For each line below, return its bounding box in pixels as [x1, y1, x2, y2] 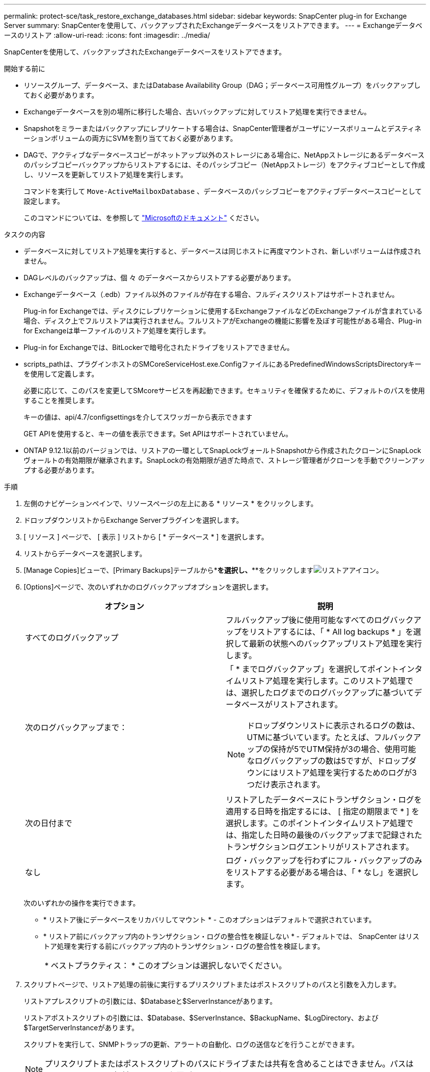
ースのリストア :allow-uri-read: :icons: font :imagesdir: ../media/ [4, 31, 210, 39]
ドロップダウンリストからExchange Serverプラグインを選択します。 [24, 516, 243, 524]
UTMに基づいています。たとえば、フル [247, 732, 390, 742]
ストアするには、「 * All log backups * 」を [257, 627, 413, 637]
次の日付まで [25, 818, 73, 828]
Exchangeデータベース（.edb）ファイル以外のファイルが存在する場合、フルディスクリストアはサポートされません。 [24, 290, 399, 298]
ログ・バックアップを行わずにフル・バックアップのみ [226, 856, 423, 865]
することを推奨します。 [24, 396, 99, 404]
